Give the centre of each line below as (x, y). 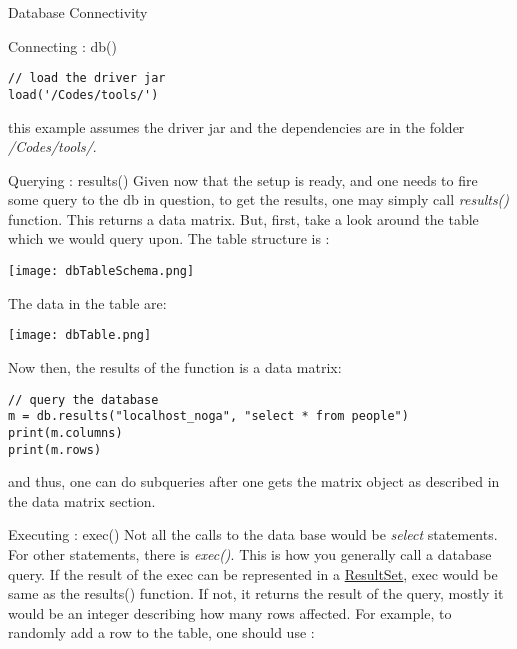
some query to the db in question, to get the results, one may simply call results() (259, 199)
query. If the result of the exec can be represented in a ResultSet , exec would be (253, 573)
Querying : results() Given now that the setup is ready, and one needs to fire (243, 179)
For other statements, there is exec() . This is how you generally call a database (250, 553)
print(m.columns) (65, 432)
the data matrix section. (82, 500)
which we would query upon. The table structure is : (169, 238)
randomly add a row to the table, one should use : (161, 632)
